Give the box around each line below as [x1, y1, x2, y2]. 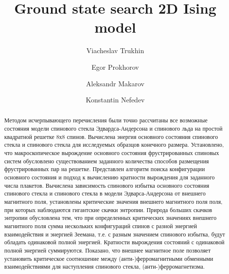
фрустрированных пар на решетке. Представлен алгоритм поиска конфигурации [4, 165, 205, 173]
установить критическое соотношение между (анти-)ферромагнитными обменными [4, 254, 213, 262]
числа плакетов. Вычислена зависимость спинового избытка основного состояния [4, 181, 210, 189]
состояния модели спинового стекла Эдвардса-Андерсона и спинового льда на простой [4, 124, 223, 133]
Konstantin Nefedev [86, 95, 145, 105]
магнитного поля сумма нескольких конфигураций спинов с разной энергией [4, 222, 197, 230]
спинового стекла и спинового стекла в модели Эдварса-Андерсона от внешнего [4, 189, 206, 197]
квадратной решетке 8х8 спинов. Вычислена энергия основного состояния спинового [4, 132, 218, 140]
